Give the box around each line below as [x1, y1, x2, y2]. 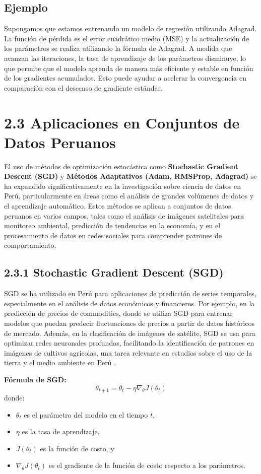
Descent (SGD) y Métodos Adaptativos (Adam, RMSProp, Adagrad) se [4, 171, 257, 181]
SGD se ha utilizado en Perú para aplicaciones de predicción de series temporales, [4, 288, 256, 299]
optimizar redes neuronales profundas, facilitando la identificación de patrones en [4, 337, 254, 348]
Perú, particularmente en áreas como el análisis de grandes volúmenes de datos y [4, 190, 254, 201]
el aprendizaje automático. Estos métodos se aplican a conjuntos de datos [4, 200, 231, 211]
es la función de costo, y [40, 443, 114, 453]
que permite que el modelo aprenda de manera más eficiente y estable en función [4, 62, 253, 73]
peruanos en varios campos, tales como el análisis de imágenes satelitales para [4, 210, 244, 221]
